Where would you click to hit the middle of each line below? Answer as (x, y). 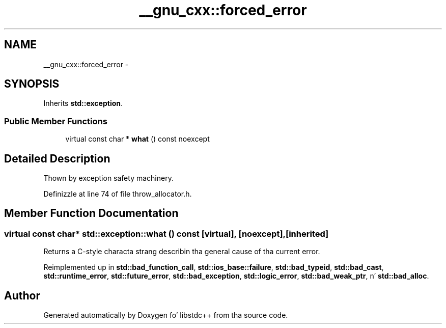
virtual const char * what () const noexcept (137, 139)
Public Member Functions (56, 121)
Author (22, 295)
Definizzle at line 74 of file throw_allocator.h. (118, 194)
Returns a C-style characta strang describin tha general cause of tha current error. (182, 252)
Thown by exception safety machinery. (108, 178)
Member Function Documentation (91, 213)
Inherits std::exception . (83, 103)
